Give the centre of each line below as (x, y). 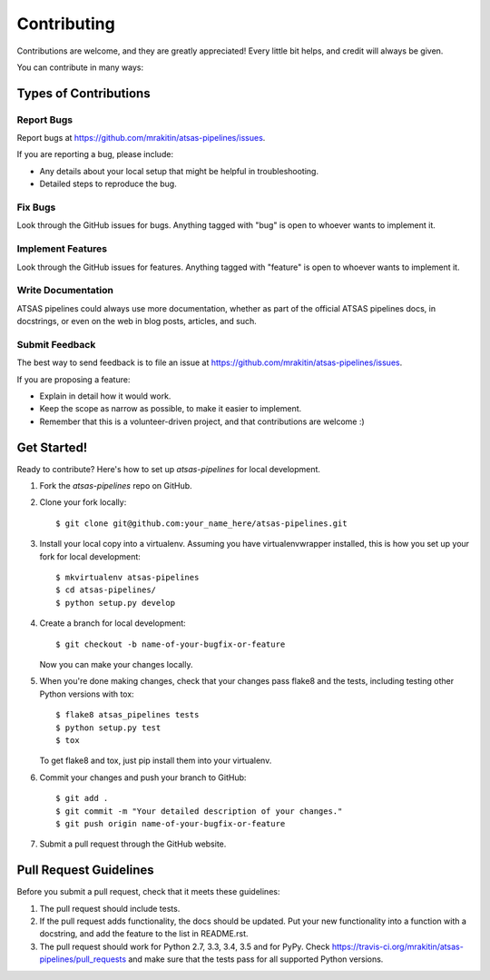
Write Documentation (65, 291)
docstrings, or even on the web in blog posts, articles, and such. (137, 322)
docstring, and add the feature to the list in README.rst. (144, 934)
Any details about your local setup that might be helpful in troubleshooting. (179, 171)
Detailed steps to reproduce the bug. (108, 184)
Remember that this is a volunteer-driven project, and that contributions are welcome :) (202, 421)
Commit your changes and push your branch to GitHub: (143, 777)
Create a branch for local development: (113, 623)
